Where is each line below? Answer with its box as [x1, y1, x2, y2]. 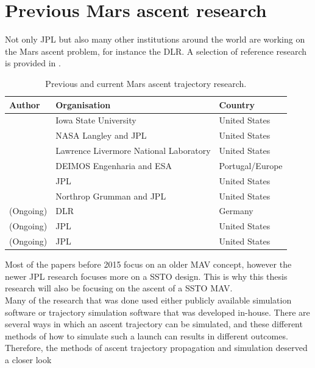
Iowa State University [55, 114, 136, 127]
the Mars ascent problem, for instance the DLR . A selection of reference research [5, 44, 307, 57]
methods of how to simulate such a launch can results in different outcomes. [5, 329, 288, 342]
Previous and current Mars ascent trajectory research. [45, 77, 247, 89]
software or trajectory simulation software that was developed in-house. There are [5, 305, 310, 318]
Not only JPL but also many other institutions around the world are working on [5, 33, 305, 46]
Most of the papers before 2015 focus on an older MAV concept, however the [5, 258, 292, 271]
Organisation [55, 98, 111, 111]
